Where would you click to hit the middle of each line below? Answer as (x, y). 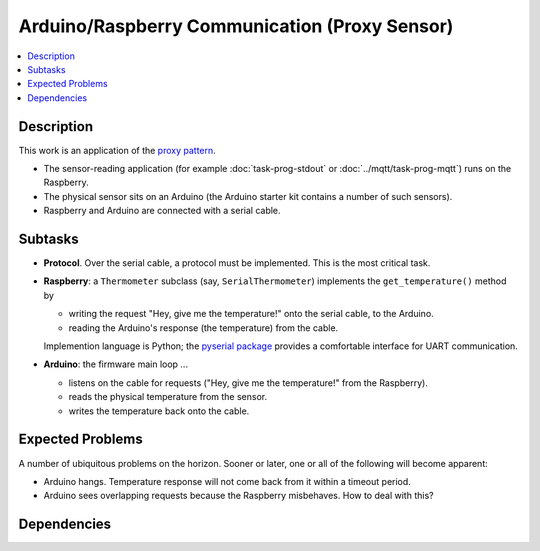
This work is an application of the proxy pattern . (117, 150)
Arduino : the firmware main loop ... (116, 364)
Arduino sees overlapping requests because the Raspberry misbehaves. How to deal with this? (238, 496)
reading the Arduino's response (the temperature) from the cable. (203, 327)
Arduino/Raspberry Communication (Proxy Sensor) (236, 26)
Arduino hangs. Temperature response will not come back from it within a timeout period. (227, 481)
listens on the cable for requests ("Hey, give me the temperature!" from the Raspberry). (248, 382)
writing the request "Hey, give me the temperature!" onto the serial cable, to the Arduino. (251, 314)
